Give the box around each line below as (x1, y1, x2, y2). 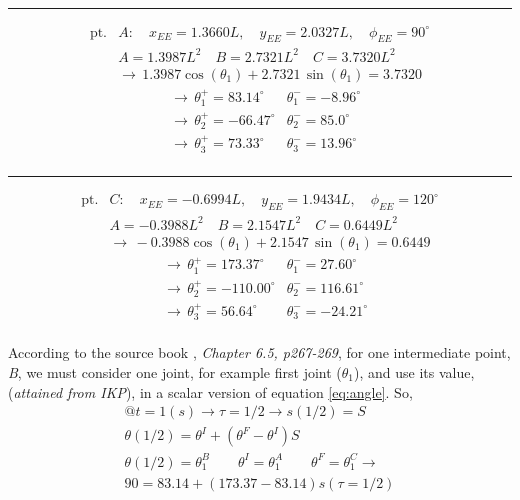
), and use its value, (354, 362, 475, 383)
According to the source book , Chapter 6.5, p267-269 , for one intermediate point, (8, 342, 511, 363)
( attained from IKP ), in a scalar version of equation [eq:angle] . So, (8, 381, 413, 402)
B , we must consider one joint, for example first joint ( (8, 362, 342, 383)
